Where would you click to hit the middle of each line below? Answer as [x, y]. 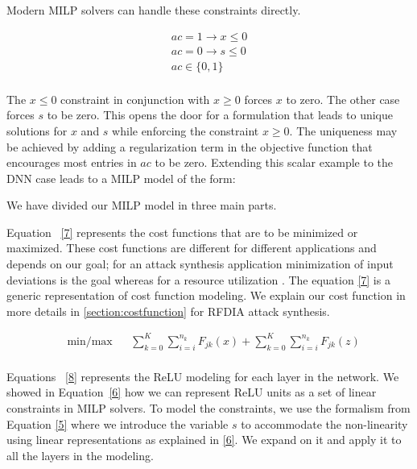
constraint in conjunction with [135, 99]
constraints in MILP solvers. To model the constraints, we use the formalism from [208, 407]
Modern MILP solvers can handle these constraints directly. [154, 10]
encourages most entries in [72, 162]
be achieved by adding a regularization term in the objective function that [190, 146]
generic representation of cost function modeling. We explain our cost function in [206, 295]
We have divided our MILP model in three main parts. [142, 205]
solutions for [37, 130]
